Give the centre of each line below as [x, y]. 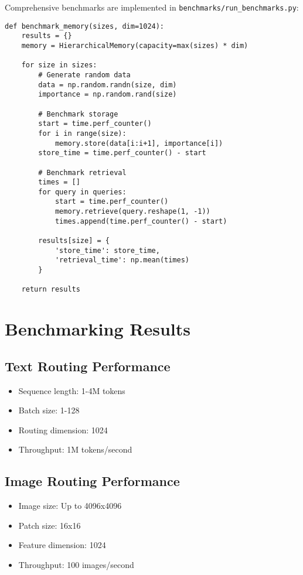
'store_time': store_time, [107, 250]
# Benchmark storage [78, 114]
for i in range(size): [82, 133]
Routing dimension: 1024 [63, 429]
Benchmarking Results [98, 329]
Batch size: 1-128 [49, 410]
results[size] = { [74, 241]
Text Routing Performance [88, 366]
